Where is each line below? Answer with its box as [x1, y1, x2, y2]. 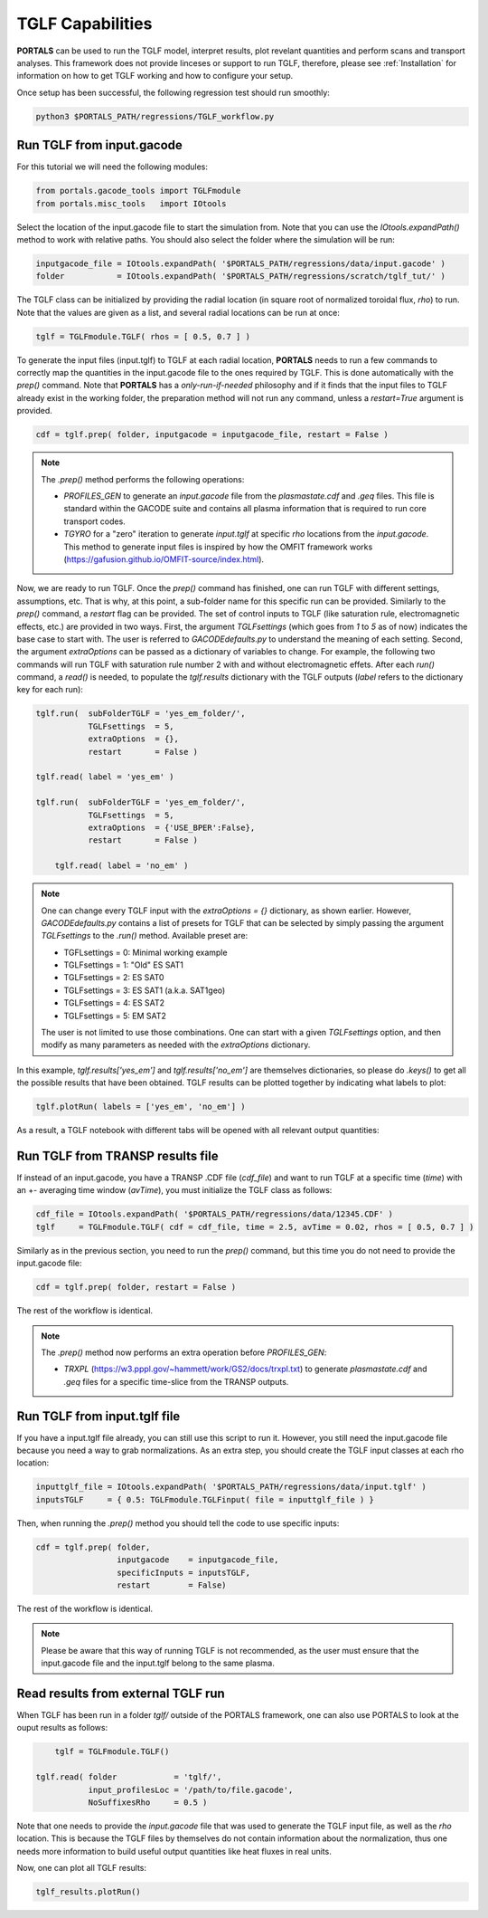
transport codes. [63, 516, 126, 527]
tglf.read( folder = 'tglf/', [35, 1772, 222, 1782]
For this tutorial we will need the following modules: [16, 161, 208, 172]
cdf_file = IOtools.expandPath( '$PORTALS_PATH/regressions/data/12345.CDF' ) [35, 1209, 393, 1219]
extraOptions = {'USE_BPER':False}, [88, 822, 256, 833]
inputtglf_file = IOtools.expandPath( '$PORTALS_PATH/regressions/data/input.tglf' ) [35, 1482, 427, 1493]
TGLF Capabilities [16, 14, 153, 33]
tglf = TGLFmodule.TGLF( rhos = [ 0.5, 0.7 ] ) [35, 331, 250, 341]
